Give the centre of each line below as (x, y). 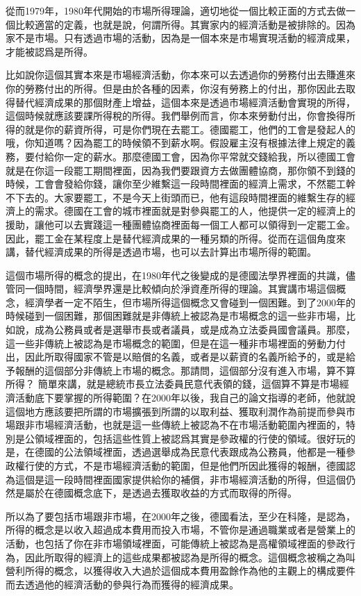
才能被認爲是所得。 (49, 51)
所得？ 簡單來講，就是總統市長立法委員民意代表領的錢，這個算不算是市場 (173, 384)
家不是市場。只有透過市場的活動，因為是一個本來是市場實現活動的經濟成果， (180, 38)
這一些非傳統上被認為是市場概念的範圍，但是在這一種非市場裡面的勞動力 (171, 343)
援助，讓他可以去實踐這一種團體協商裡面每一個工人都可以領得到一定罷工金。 (180, 224)
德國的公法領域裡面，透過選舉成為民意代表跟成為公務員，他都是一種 (190, 452)
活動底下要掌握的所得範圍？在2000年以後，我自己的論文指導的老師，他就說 (185, 398)
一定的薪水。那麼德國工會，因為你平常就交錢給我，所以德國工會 (209, 156)
